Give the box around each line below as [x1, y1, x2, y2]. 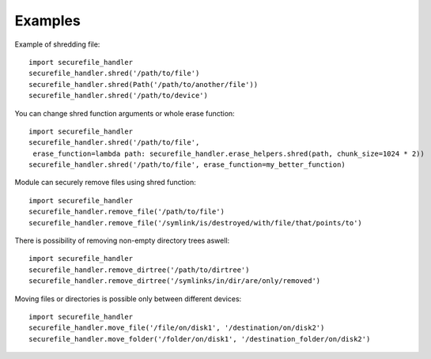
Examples [14, 12, 81, 29]
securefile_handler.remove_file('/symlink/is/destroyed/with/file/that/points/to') [28, 218, 363, 227]
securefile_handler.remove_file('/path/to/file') [28, 207, 225, 217]
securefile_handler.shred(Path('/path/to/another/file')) [28, 80, 259, 89]
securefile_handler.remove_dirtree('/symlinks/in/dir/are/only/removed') [28, 277, 321, 285]
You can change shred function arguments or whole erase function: [14, 108, 235, 118]
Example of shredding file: [14, 40, 100, 49]
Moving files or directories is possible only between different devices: [14, 293, 242, 304]
